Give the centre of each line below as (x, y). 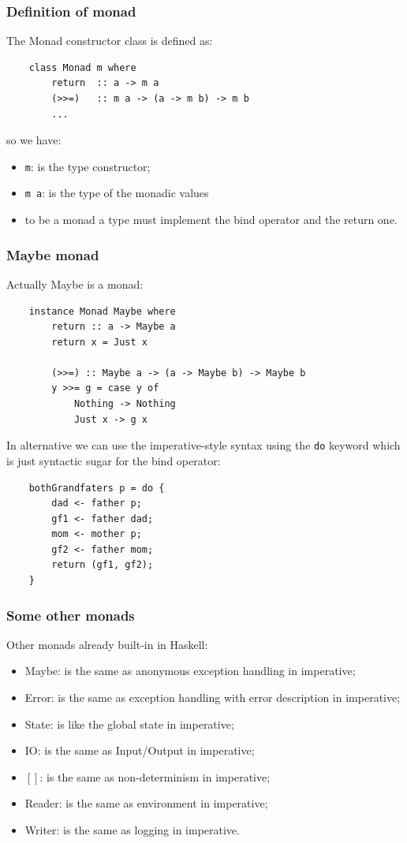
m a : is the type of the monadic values (117, 193)
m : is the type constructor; (88, 166)
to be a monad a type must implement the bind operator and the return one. (211, 220)
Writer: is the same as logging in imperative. (132, 830)
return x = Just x (99, 342)
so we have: (34, 140)
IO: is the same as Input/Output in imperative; (140, 750)
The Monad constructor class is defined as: (110, 41)
